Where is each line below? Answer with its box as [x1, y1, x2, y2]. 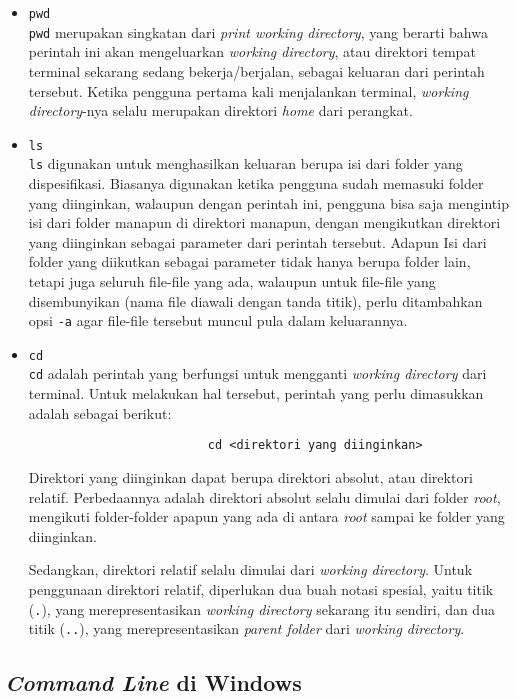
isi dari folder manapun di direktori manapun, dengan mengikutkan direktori [28, 212, 501, 233]
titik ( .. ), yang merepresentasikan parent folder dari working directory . [28, 618, 465, 639]
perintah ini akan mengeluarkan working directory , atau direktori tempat [28, 41, 476, 62]
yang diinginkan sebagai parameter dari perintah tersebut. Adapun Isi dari [28, 231, 487, 252]
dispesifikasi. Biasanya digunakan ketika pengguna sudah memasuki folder [28, 173, 484, 193]
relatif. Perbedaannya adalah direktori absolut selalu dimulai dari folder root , [28, 486, 501, 507]
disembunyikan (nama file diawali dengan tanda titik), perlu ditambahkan [28, 290, 483, 311]
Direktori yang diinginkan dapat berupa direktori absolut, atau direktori [28, 466, 473, 487]
